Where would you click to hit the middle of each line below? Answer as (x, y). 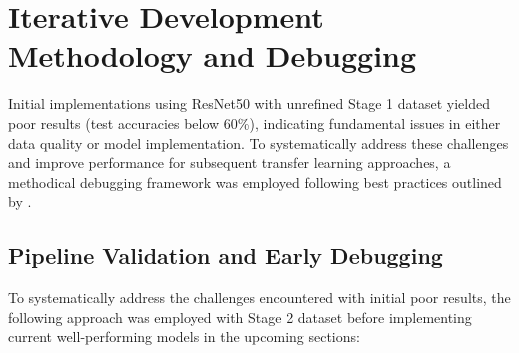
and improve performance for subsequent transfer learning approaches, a (229, 162)
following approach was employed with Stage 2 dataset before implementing (240, 316)
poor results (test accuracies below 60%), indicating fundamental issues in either (254, 122)
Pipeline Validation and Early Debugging (225, 255)
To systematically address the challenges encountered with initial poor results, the (259, 297)
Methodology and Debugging (212, 55)
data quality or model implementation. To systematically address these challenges (258, 142)
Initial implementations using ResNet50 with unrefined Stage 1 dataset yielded (249, 103)
